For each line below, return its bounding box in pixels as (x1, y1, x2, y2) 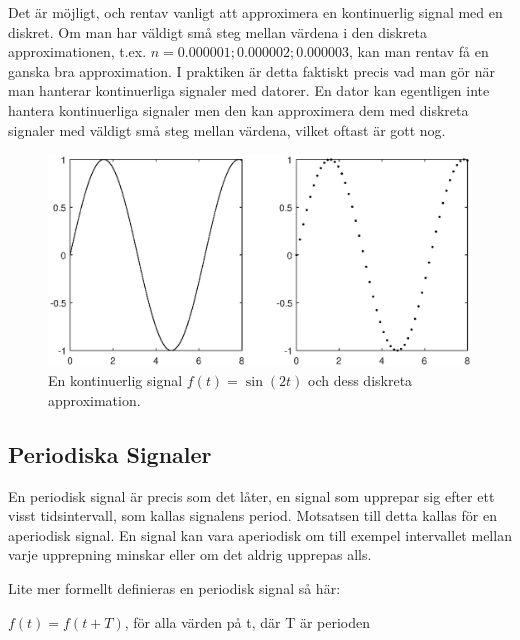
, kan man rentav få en (349, 41, 489, 62)
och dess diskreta (308, 370, 413, 391)
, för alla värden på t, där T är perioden (124, 611, 371, 632)
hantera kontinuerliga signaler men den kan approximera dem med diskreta (8, 99, 469, 120)
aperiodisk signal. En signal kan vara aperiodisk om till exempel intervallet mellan (8, 524, 512, 545)
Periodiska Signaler (8, 438, 212, 469)
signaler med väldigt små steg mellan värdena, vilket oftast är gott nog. (8, 119, 446, 140)
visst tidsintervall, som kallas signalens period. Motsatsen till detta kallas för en (8, 505, 497, 526)
